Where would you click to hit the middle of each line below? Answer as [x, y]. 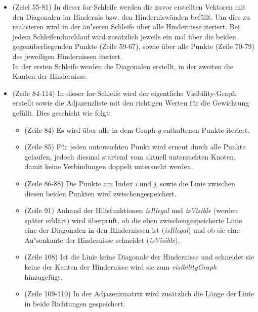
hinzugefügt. [44, 276]
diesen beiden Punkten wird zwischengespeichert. [100, 193]
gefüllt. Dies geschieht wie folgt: [62, 112]
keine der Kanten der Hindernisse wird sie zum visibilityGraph [121, 267]
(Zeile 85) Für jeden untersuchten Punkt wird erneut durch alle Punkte [135, 147]
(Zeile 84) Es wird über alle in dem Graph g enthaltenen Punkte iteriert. [137, 129]
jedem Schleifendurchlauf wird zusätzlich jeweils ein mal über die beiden [124, 36]
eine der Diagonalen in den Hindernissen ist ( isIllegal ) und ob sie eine [132, 230]
